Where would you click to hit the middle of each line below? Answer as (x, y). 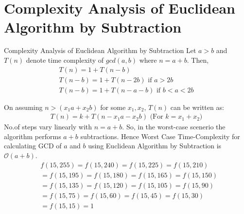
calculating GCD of (33, 146)
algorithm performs (33, 136)
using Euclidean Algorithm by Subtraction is (155, 146)
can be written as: (197, 107)
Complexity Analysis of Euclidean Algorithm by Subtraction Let (100, 50)
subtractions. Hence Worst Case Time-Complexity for (160, 136)
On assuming (23, 107)
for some (113, 107)
